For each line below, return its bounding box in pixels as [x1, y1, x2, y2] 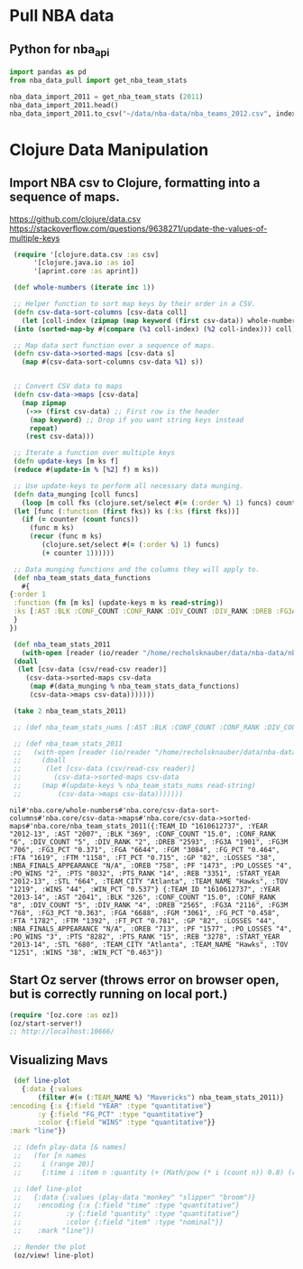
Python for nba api [9, 42, 110, 59]
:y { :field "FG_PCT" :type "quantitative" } [37, 1109, 204, 1119]
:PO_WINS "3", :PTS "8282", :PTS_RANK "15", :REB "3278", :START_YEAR [9, 931, 280, 941]
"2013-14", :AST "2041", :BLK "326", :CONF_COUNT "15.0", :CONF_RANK [9, 893, 277, 902]
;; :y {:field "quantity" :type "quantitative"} [13, 1209, 241, 1218]
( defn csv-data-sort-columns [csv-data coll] [13, 308, 188, 317]
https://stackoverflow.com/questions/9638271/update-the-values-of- [9, 223, 268, 234]
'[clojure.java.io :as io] [32, 258, 135, 267]
